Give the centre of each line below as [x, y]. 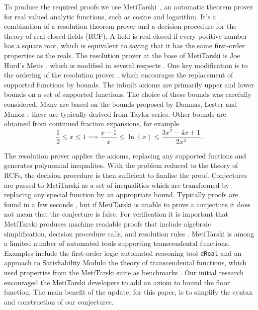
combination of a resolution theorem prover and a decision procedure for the [120, 26]
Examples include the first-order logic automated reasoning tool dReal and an [123, 253]
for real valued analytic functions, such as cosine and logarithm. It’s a [110, 16]
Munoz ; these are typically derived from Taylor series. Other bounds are [115, 114]
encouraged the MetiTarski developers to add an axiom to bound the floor [117, 282]
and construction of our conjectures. [59, 301]
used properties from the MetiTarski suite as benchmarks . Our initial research [124, 272]
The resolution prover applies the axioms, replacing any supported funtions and [125, 155]
